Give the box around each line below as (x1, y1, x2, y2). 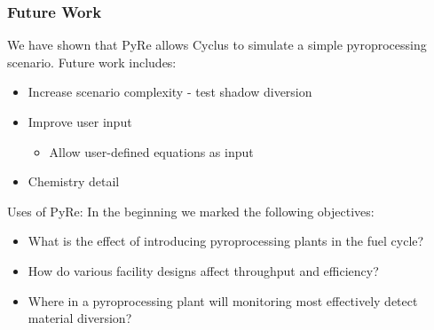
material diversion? (28, 309, 132, 327)
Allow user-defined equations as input (49, 142, 254, 161)
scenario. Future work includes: (7, 52, 177, 71)
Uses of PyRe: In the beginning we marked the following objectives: (7, 201, 375, 220)
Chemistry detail (28, 172, 120, 191)
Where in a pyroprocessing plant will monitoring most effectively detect (28, 291, 418, 310)
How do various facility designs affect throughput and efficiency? (28, 261, 379, 279)
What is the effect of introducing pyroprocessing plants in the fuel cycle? (28, 232, 424, 250)
